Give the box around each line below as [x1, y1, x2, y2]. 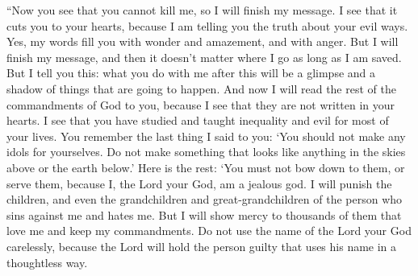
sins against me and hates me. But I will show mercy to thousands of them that [6, 206, 402, 223]
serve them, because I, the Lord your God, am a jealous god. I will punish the [6, 175, 392, 192]
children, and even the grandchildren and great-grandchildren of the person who [6, 191, 403, 208]
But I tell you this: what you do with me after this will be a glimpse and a [6, 64, 376, 81]
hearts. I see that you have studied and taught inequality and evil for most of [6, 112, 389, 129]
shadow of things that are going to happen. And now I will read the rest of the [6, 80, 396, 97]
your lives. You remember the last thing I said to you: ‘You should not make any [6, 127, 406, 144]
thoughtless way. [6, 253, 88, 270]
